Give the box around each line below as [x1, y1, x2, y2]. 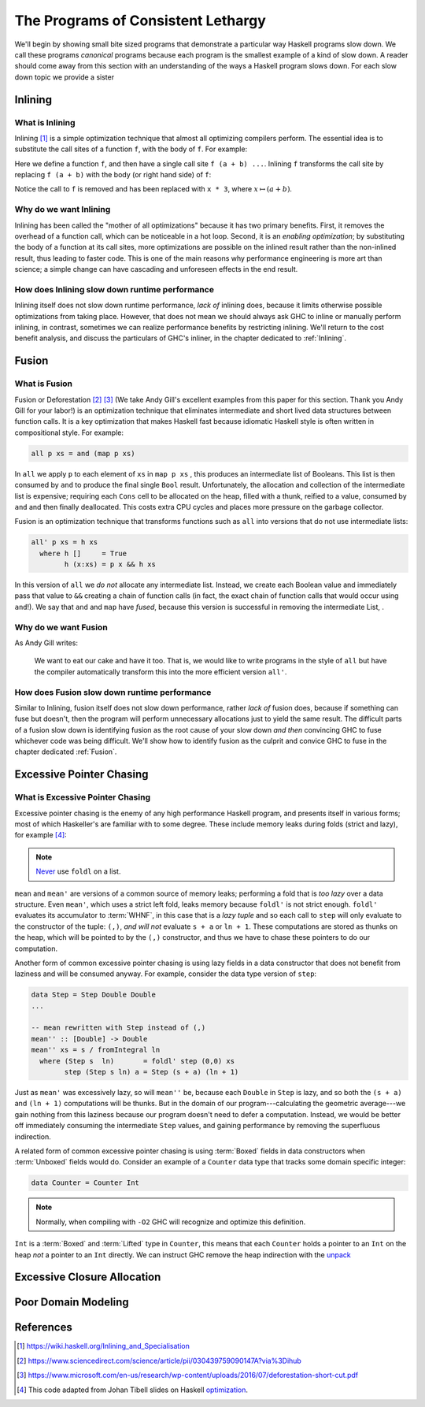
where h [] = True [39, 548, 128, 558]
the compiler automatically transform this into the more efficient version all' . [34, 666, 287, 677]
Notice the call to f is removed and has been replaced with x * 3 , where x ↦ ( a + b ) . [14, 184, 293, 194]
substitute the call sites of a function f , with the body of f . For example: [14, 144, 248, 154]
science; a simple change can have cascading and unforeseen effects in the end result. [14, 265, 298, 274]
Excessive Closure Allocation [14, 1271, 161, 1284]
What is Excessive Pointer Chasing [14, 792, 151, 803]
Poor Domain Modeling [14, 1296, 129, 1309]
